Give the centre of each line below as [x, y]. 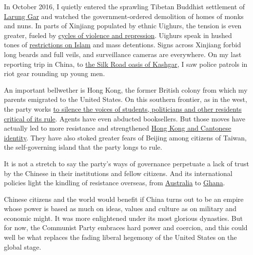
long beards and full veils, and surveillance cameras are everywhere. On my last [123, 54]
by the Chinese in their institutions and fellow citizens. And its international [118, 173]
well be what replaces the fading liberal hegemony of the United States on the [120, 237]
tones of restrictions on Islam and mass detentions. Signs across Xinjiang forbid [123, 45]
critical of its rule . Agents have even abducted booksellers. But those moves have [125, 118]
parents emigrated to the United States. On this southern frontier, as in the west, [126, 99]
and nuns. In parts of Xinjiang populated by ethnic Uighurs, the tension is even [123, 26]
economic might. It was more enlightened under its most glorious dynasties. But [123, 218]
